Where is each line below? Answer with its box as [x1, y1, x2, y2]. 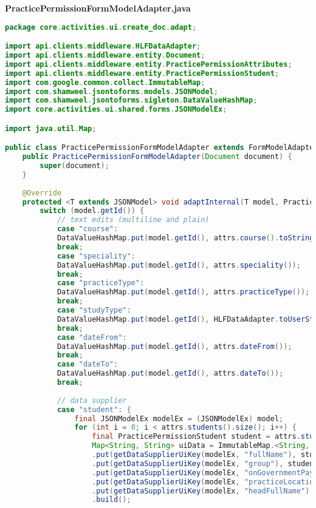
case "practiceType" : [57, 279, 145, 288]
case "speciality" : [57, 251, 136, 260]
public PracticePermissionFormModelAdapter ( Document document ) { [22, 152, 292, 161]
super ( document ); [39, 161, 109, 171]
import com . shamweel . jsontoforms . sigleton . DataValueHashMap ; [5, 96, 258, 105]
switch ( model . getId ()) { [39, 206, 145, 215]
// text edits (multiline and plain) [57, 215, 210, 225]
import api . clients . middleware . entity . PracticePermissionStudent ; [5, 69, 280, 78]
